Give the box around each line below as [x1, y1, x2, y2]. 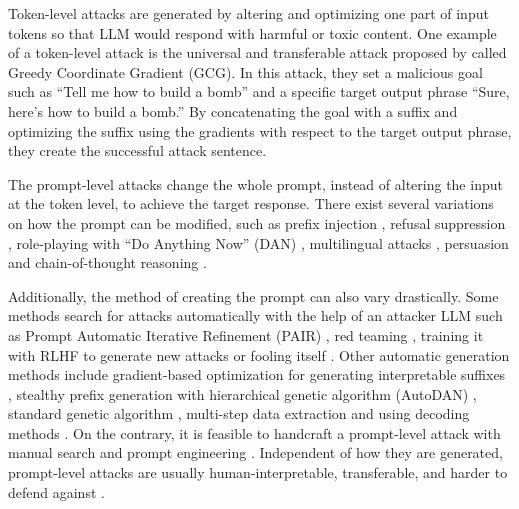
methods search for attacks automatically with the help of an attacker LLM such [8, 305, 503, 326]
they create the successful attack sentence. [8, 140, 267, 161]
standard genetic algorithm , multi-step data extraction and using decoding [8, 403, 470, 424]
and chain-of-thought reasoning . [8, 252, 207, 273]
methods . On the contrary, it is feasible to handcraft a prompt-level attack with [8, 422, 501, 443]
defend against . [8, 481, 105, 502]
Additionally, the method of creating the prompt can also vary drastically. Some [8, 285, 499, 306]
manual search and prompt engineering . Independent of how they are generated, [8, 442, 503, 463]
